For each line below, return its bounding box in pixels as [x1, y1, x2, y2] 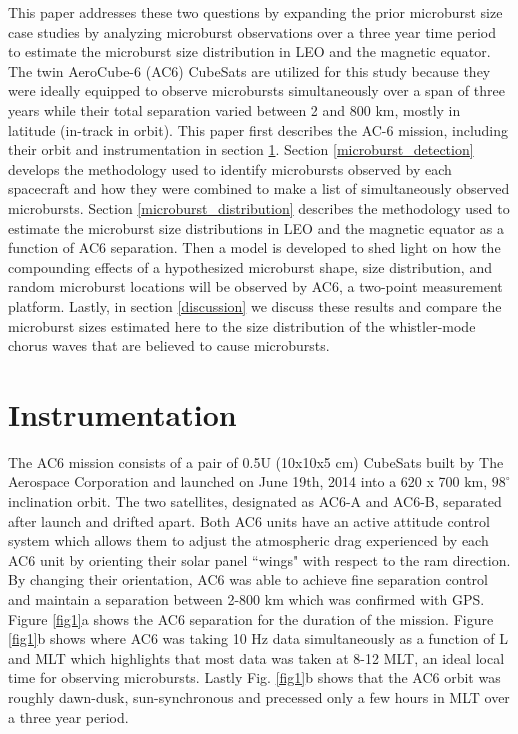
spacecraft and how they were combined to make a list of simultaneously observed [8, 178, 510, 199]
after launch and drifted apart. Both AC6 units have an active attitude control [8, 510, 490, 531]
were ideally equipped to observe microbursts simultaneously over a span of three [8, 80, 505, 101]
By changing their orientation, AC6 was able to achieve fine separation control [8, 569, 488, 590]
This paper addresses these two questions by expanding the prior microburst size [8, 2, 503, 22]
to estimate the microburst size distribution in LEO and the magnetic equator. [8, 41, 491, 62]
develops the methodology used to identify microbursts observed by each [8, 158, 452, 179]
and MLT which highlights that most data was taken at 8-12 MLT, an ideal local [8, 647, 505, 668]
